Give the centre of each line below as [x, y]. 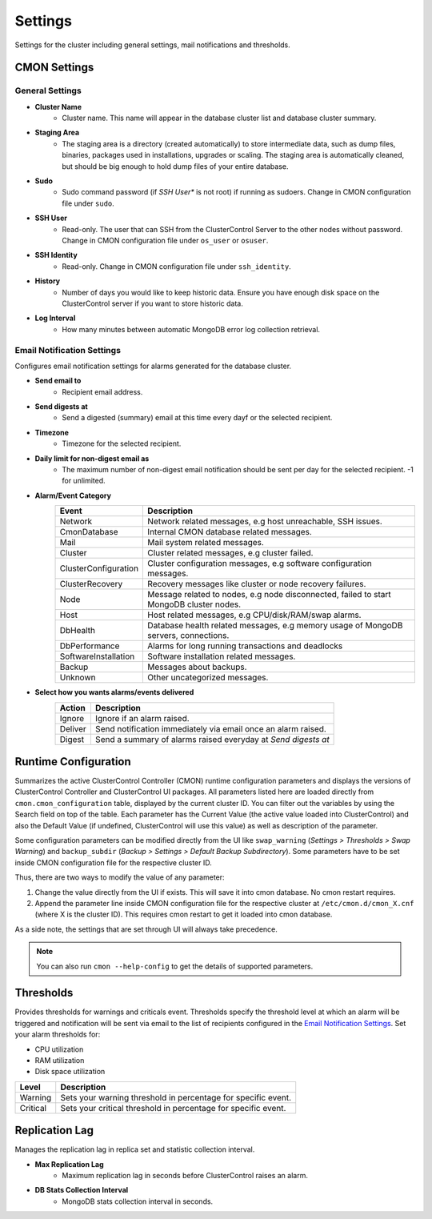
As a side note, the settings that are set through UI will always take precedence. [146, 929]
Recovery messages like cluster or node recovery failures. [257, 584]
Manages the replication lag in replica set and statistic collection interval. [135, 1149]
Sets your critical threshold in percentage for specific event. [173, 1108]
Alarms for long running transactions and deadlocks [245, 646]
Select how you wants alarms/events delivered [114, 692]
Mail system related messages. [206, 543]
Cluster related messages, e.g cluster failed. [230, 553]
